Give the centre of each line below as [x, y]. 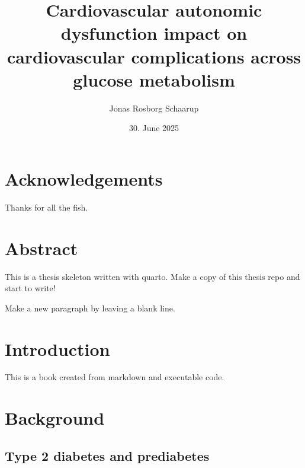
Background [55, 418]
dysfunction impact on [154, 33]
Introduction [57, 348]
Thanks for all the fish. [46, 207]
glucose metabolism [154, 79]
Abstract [41, 248]
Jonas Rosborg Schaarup [154, 108]
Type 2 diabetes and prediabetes [107, 455]
